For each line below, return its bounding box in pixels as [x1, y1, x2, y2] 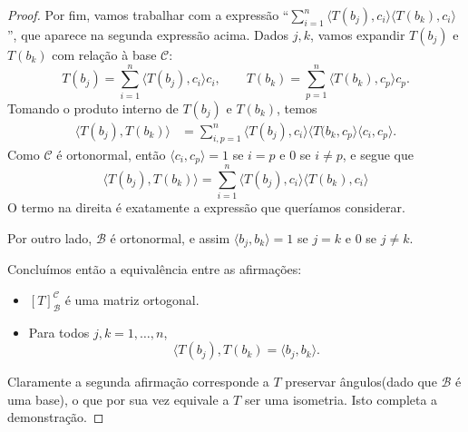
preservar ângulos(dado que [285, 372, 437, 391]
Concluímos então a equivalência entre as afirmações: [7, 260, 302, 279]
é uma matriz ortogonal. [64, 290, 200, 309]
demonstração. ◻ [7, 407, 104, 427]
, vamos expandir [310, 25, 405, 44]
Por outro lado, [7, 228, 93, 247]
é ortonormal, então [56, 144, 166, 163]
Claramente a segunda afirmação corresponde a [7, 372, 269, 391]
